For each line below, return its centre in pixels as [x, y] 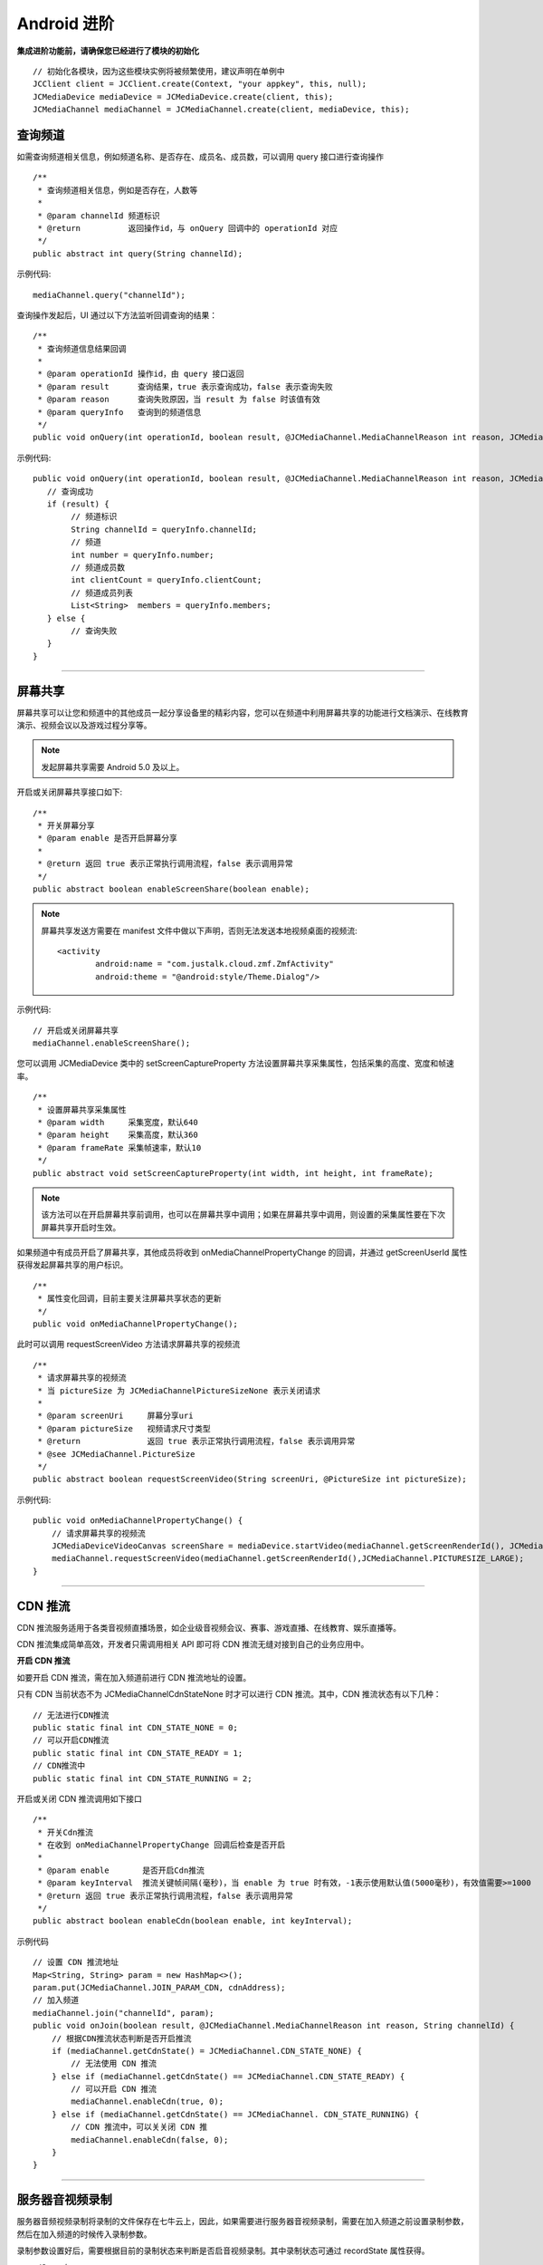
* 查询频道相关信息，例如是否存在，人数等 [118, 190]
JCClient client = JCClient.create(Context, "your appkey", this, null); [200, 84]
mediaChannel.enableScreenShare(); [112, 1043]
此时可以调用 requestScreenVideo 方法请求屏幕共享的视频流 [129, 1345]
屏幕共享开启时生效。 [81, 1227]
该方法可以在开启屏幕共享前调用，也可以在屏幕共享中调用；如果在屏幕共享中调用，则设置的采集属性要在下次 [243, 1215]
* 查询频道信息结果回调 [82, 348]
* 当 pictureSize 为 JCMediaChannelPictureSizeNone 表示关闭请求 [179, 1390]
